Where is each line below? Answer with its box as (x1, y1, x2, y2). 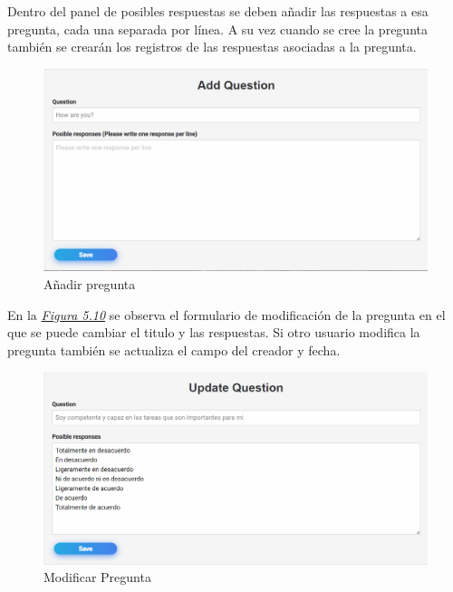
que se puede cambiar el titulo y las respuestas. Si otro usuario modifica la (7, 323, 420, 342)
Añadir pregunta (43, 274, 136, 293)
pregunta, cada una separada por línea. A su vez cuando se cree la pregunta (7, 19, 428, 38)
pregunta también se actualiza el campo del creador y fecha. (7, 340, 341, 359)
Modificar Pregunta (43, 568, 151, 587)
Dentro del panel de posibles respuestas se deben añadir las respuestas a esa (7, 2, 429, 20)
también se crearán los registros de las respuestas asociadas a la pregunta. (7, 37, 417, 56)
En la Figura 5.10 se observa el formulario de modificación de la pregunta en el (7, 305, 446, 324)
